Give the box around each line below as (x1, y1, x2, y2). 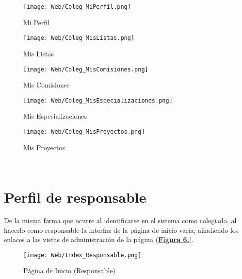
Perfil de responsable (4, 187, 146, 207)
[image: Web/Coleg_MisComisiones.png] (23, 66, 148, 73)
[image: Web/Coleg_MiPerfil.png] (23, 3, 131, 10)
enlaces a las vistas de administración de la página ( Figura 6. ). (4, 234, 194, 244)
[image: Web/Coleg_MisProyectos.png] (23, 128, 145, 135)
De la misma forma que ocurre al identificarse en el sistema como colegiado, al (4, 215, 237, 225)
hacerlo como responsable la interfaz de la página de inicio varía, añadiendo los (4, 225, 239, 235)
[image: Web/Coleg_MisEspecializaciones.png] (23, 97, 173, 104)
